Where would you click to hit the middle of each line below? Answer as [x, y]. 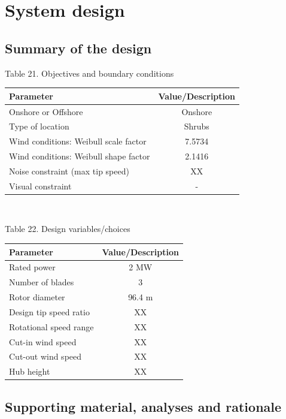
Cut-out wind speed [45, 356]
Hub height [30, 371]
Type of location [39, 126]
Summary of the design [78, 48]
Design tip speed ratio [49, 311]
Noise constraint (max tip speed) [69, 171]
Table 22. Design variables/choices [68, 229]
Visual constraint [40, 186]
